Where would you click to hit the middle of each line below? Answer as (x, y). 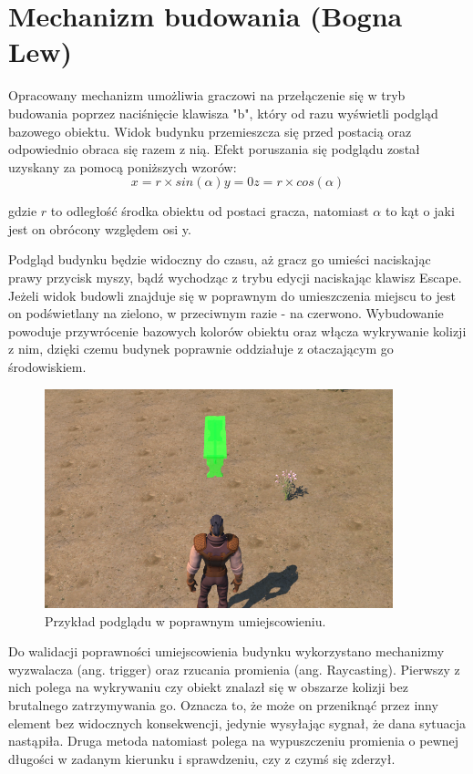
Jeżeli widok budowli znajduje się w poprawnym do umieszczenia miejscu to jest (232, 295)
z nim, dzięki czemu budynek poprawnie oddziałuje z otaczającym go (201, 349)
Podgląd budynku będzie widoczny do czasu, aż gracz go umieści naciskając (220, 259)
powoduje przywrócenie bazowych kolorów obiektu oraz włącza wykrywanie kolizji (237, 330)
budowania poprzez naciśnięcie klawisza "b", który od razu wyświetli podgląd (223, 113)
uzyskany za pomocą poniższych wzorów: (123, 166)
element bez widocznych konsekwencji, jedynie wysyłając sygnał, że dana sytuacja (237, 722)
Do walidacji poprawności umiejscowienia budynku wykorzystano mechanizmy (226, 651)
